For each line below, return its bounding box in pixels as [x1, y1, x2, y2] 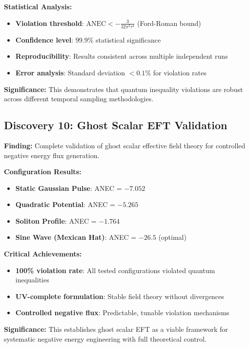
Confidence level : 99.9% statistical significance [15, 34, 161, 45]
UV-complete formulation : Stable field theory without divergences [15, 291, 224, 301]
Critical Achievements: [4, 249, 82, 259]
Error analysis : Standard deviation [15, 67, 125, 77]
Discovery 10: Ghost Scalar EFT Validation [4, 117, 228, 133]
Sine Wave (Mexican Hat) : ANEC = [15, 232, 137, 242]
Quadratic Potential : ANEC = [15, 199, 115, 209]
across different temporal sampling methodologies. [4, 93, 154, 104]
